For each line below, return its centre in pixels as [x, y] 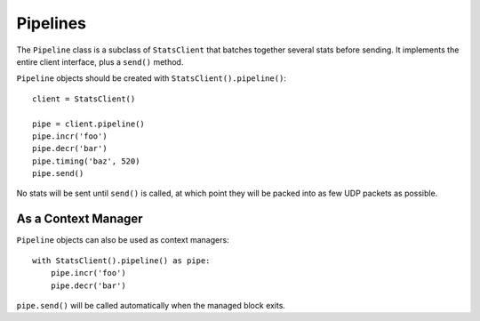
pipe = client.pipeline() [89, 124]
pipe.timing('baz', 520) [86, 161]
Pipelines [52, 23]
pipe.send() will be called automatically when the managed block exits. [151, 305]
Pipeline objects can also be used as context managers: [123, 240]
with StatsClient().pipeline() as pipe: [121, 261]
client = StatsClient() [84, 99]
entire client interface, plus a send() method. [100, 61]
